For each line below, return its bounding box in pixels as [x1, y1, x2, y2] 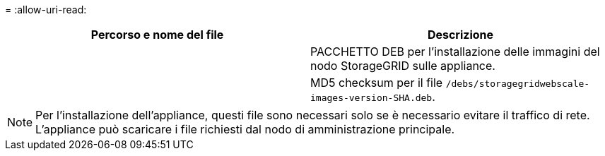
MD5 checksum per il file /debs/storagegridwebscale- [310, 76, 590, 90]
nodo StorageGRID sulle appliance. [310, 59, 495, 73]
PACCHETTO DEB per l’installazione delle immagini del [310, 44, 600, 59]
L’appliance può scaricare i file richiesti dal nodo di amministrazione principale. [35, 122, 455, 136]
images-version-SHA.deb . [310, 90, 435, 104]
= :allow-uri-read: [5, 4, 87, 16]
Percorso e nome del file [90, 28, 224, 42]
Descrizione [427, 28, 494, 42]
